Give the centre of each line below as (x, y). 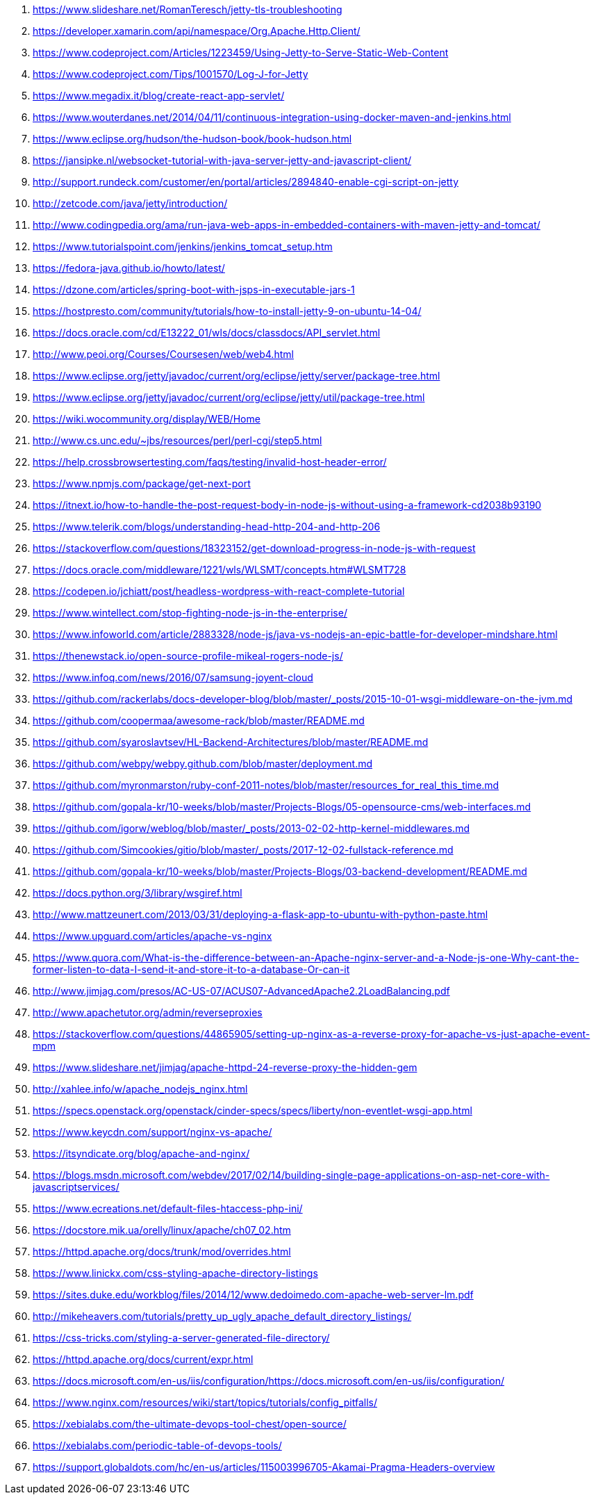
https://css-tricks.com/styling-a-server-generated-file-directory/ (181, 1338)
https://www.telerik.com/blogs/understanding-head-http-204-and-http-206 (207, 527)
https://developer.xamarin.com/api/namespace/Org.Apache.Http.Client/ (197, 31)
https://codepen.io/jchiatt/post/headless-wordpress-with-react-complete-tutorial (219, 591)
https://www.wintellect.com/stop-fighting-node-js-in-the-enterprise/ (190, 613)
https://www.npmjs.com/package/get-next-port (142, 483)
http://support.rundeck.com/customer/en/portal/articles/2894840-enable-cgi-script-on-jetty (246, 182)
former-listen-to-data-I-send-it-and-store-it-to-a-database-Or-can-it (191, 969)
